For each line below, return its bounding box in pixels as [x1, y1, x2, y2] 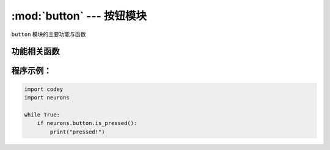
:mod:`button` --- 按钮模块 [11, 9, 147, 23]
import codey [24, 85, 64, 93]
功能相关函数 [11, 46, 60, 57]
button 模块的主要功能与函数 [11, 30, 86, 38]
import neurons [24, 94, 70, 101]
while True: [24, 111, 61, 118]
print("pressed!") [50, 128, 105, 135]
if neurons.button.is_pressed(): [37, 120, 137, 127]
